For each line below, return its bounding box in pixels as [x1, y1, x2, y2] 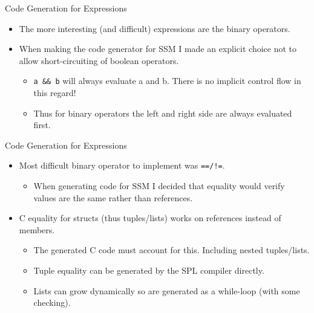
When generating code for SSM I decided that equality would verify [33, 179, 285, 192]
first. [33, 118, 51, 131]
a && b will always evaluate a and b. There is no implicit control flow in [33, 74, 301, 87]
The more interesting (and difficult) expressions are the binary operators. [19, 22, 290, 34]
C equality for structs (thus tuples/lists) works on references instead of [19, 211, 281, 224]
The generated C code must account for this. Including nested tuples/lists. [33, 244, 310, 256]
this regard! [33, 86, 76, 99]
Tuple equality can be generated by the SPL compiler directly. [33, 264, 264, 277]
